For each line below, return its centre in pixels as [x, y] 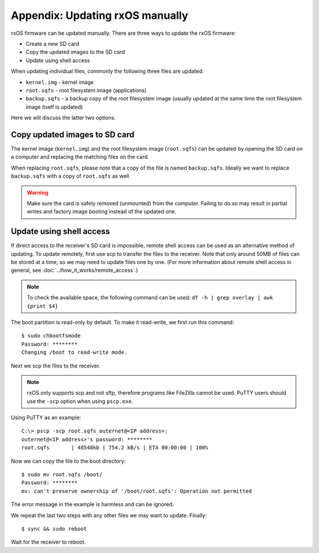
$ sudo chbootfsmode [51, 336]
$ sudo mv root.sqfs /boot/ [62, 475]
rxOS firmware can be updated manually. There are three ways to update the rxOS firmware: [123, 33]
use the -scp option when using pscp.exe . [80, 401]
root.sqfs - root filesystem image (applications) [86, 90]
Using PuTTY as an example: [46, 418]
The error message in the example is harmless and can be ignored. [92, 505]
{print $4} [43, 306]
